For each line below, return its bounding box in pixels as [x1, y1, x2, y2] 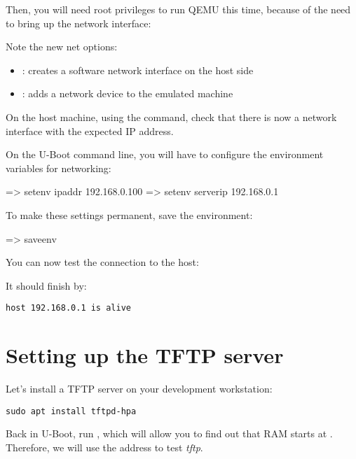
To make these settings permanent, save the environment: [6, 207, 253, 222]
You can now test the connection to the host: [6, 255, 199, 269]
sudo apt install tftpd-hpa [6, 406, 137, 416]
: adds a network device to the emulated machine [22, 86, 233, 101]
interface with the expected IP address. [6, 123, 174, 138]
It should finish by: [6, 278, 87, 292]
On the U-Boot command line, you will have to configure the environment [6, 147, 324, 162]
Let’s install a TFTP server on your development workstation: [6, 381, 273, 396]
